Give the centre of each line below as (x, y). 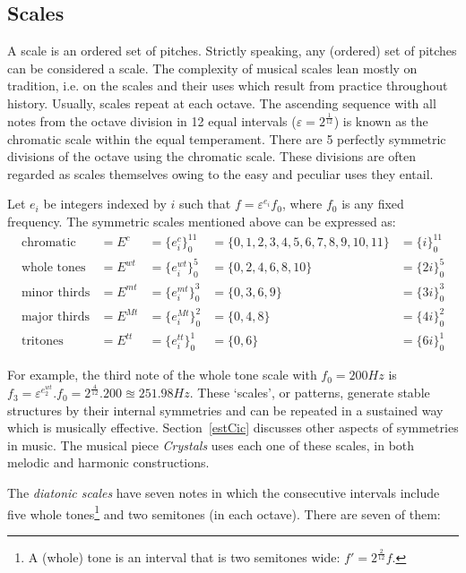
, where (302, 204)
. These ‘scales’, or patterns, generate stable (310, 393)
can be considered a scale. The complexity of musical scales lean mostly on (212, 68)
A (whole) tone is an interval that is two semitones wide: (184, 557)
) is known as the (381, 120)
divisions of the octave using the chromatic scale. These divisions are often (211, 156)
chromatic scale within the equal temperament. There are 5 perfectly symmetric (227, 138)
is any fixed (373, 204)
